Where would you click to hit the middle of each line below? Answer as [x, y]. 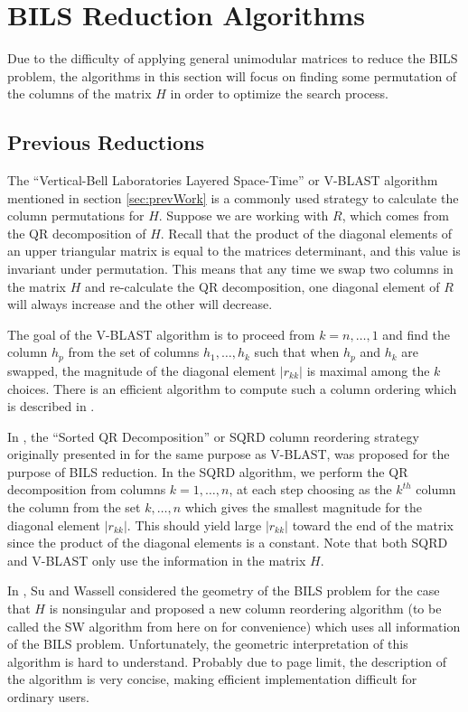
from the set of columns [134, 352]
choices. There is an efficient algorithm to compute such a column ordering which [232, 388]
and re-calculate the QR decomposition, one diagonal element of [262, 286]
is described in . [51, 406]
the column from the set [74, 507]
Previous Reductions [106, 142]
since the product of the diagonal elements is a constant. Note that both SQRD [228, 543]
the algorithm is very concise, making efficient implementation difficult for [212, 679]
